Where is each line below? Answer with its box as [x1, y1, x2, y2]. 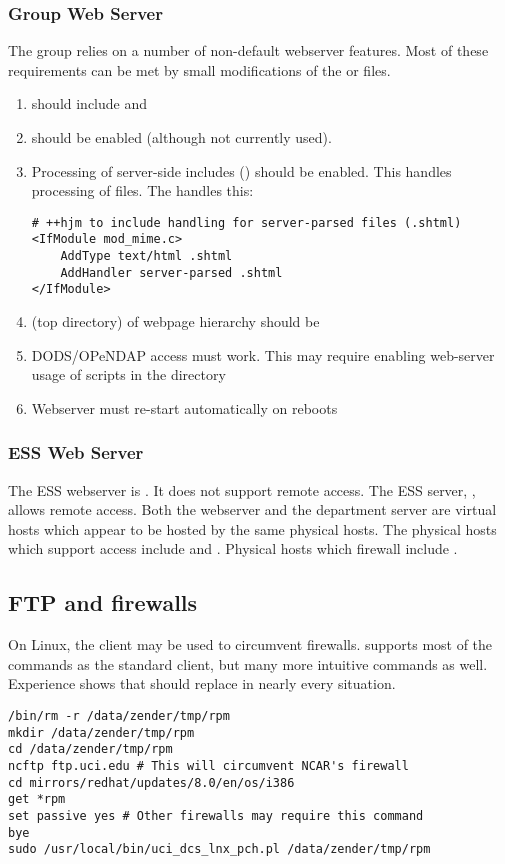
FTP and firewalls [8, 587, 198, 618]
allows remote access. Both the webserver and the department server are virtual [8, 499, 497, 520]
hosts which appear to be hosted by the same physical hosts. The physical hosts [8, 518, 497, 539]
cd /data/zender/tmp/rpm [8, 742, 173, 757]
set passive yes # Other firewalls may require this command [8, 808, 424, 823]
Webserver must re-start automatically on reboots [31, 397, 338, 418]
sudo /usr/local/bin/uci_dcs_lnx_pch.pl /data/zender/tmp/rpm [8, 842, 431, 857]
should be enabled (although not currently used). [31, 127, 332, 147]
